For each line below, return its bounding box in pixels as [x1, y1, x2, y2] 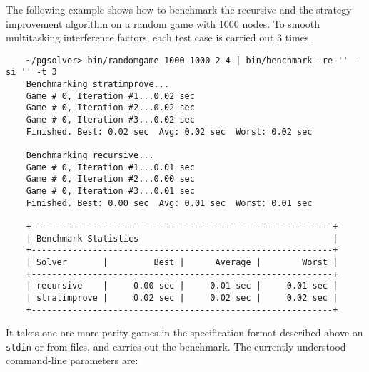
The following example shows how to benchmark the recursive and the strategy [6, 2, 352, 16]
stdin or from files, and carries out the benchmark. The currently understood [6, 339, 346, 353]
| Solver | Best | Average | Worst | [26, 257, 338, 267]
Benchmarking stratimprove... [26, 79, 170, 90]
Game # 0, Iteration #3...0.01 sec [26, 186, 195, 196]
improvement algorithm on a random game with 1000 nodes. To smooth [6, 16, 320, 31]
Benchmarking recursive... [26, 150, 154, 161]
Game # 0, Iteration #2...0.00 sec [26, 174, 195, 185]
